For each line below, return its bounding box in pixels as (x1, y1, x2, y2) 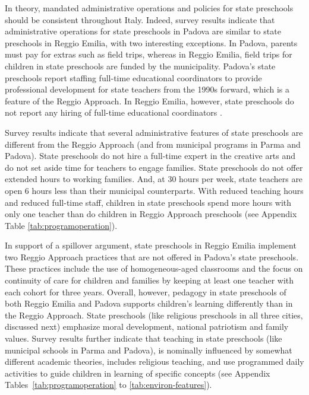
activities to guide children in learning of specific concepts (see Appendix (5, 367, 270, 379)
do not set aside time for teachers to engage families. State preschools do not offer (5, 161, 303, 173)
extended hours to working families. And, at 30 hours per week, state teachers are (5, 173, 303, 185)
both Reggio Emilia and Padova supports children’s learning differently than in (5, 297, 293, 310)
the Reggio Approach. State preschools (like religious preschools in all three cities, (5, 308, 303, 321)
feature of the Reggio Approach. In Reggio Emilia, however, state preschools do (5, 94, 294, 107)
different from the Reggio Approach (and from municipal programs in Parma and (5, 138, 301, 150)
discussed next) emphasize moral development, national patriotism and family (5, 320, 289, 333)
